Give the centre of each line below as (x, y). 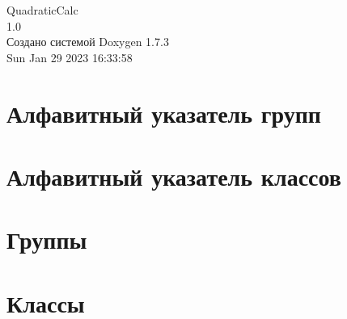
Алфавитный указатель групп (164, 113)
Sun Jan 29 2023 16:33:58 (70, 57)
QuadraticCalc (42, 10)
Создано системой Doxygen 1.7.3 (88, 42)
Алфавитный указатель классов (174, 176)
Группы (47, 239)
